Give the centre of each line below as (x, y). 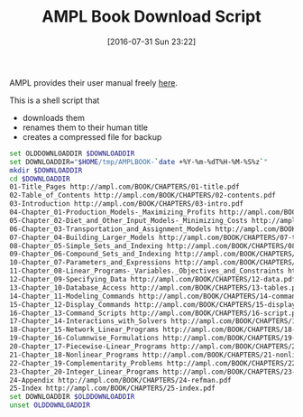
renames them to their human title (85, 127)
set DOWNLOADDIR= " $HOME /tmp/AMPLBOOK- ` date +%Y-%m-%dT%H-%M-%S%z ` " (139, 162)
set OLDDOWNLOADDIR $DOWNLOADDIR (72, 153)
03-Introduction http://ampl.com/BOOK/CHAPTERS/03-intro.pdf (127, 204)
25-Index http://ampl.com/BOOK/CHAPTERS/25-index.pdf (113, 389)
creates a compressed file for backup (92, 136)
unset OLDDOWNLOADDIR (50, 405)
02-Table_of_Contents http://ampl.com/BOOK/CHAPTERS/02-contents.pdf (143, 196)
